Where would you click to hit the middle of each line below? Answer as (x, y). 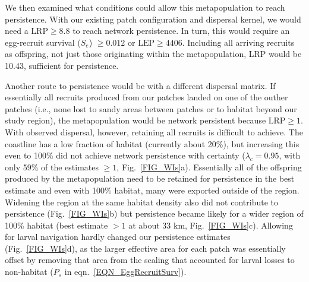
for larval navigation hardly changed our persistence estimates (118, 237)
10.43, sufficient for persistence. (62, 65)
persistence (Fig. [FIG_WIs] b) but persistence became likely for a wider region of (154, 213)
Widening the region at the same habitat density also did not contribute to (141, 202)
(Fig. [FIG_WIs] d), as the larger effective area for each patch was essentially (145, 248)
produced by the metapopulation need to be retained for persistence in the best (150, 178)
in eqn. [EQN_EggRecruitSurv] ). (125, 272)
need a (17, 31)
